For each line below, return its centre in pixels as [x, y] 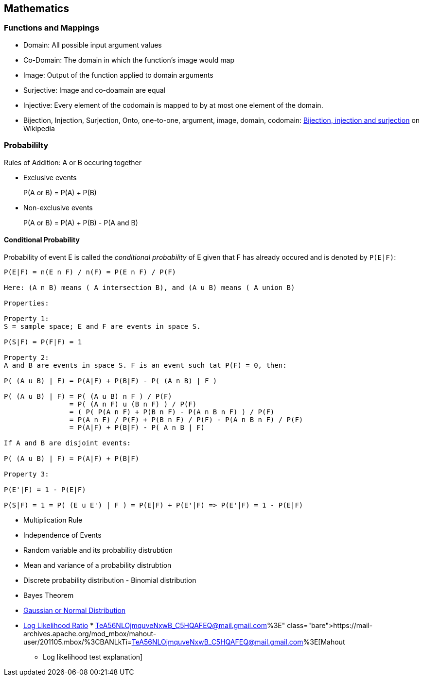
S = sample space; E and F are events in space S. [102, 326]
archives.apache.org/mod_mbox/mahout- [90, 633]
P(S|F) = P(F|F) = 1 [43, 342]
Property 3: [26, 474]
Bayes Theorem [49, 595]
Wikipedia [39, 128]
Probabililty [26, 145]
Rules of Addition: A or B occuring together [73, 162]
